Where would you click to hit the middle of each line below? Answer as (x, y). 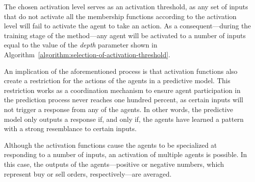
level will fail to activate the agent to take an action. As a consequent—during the (127, 26)
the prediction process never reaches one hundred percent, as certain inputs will (124, 100)
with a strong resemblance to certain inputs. (70, 128)
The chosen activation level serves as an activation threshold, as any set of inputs (126, 6)
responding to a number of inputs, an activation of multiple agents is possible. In (126, 154)
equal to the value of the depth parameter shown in (81, 45)
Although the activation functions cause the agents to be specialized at (111, 145)
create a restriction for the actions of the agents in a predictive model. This (117, 80)
